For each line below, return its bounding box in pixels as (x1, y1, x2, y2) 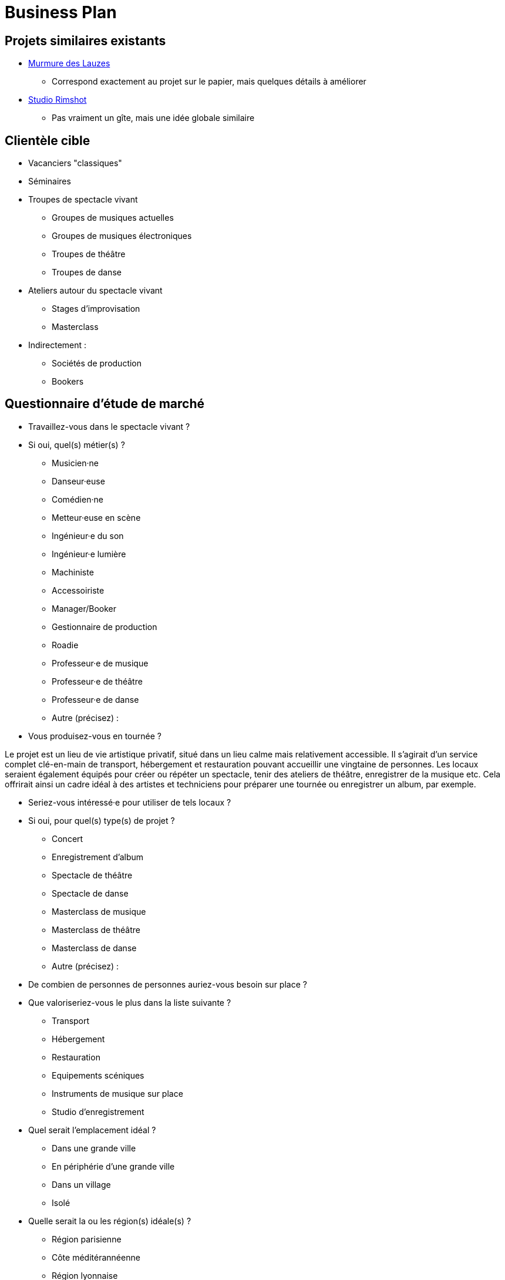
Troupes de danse (52, 267, 122, 278)
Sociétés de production (52, 358, 142, 369)
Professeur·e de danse (52, 694, 139, 705)
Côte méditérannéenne (52, 1252, 140, 1262)
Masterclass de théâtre (52, 924, 140, 935)
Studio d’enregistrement (52, 1106, 144, 1117)
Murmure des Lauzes (28, 58, 110, 69)
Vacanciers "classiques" (28, 158, 122, 169)
